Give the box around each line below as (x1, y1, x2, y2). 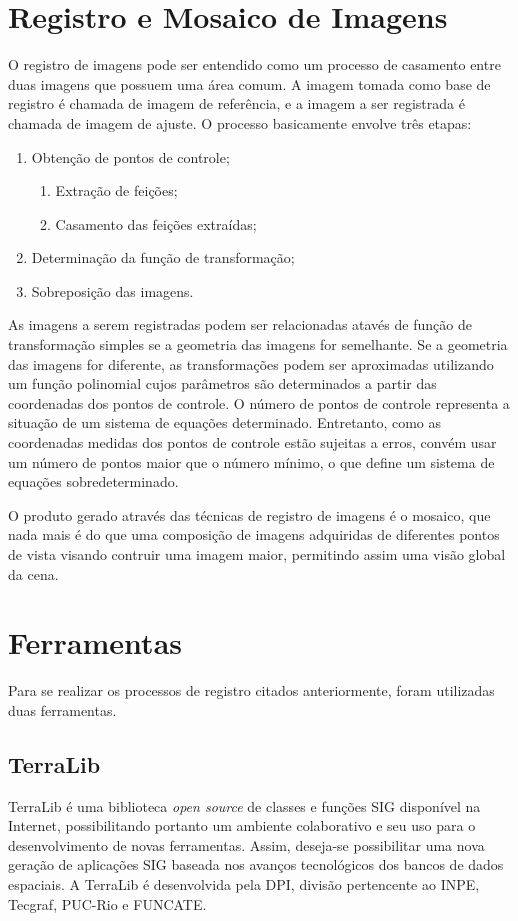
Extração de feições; (55, 180, 178, 201)
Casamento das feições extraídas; (55, 213, 257, 234)
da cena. (8, 563, 59, 584)
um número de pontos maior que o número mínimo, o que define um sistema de (8, 451, 495, 472)
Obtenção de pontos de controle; (31, 146, 230, 167)
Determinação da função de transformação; (31, 247, 295, 268)
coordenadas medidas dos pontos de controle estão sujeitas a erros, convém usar (8, 432, 497, 453)
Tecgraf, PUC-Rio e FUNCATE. (8, 893, 207, 914)
